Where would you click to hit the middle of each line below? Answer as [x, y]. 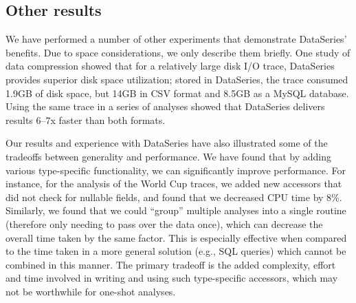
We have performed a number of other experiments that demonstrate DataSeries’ [176, 39]
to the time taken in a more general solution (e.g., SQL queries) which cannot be [176, 251]
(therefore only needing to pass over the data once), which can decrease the [164, 223]
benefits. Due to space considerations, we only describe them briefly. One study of [178, 52]
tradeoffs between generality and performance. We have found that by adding [168, 156]
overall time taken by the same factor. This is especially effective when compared [176, 237]
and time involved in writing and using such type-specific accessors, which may [172, 278]
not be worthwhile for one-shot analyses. [91, 291]
